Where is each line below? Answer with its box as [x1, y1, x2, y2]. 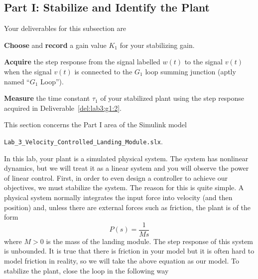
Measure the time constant [4, 93, 90, 103]
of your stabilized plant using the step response [100, 93, 245, 103]
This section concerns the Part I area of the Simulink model [4, 119, 187, 130]
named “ [4, 76, 30, 86]
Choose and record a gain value [4, 39, 107, 50]
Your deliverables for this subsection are [4, 23, 127, 33]
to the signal [184, 56, 223, 67]
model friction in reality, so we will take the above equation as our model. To [4, 256, 239, 266]
